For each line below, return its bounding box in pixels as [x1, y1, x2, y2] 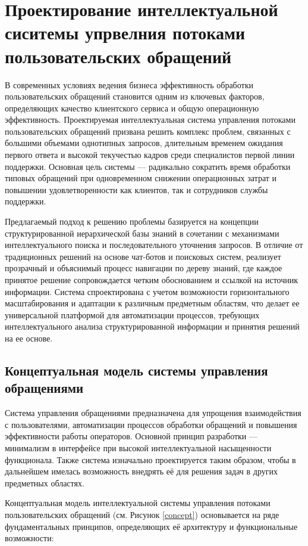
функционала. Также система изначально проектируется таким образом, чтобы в [5, 453, 296, 466]
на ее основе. [5, 331, 53, 344]
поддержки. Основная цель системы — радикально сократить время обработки [5, 160, 291, 172]
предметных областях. [5, 476, 84, 489]
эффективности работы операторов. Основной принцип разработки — [5, 430, 258, 442]
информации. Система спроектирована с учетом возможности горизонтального [5, 285, 290, 297]
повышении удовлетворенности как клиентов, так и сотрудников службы [5, 183, 268, 196]
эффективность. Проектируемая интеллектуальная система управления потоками [5, 113, 296, 126]
